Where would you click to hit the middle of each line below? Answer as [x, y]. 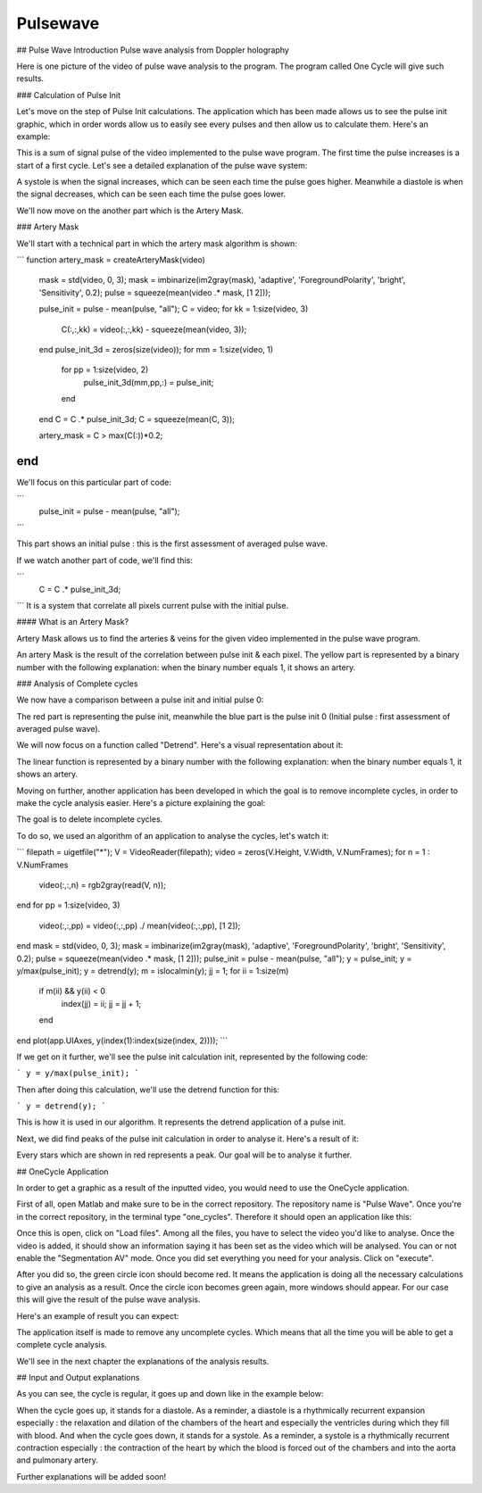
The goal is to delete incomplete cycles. [90, 819]
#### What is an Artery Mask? [73, 622]
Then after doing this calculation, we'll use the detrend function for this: [148, 1090]
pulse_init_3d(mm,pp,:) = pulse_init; [149, 382]
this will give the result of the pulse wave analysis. [108, 1299]
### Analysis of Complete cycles [77, 684]
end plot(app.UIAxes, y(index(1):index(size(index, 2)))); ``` [122, 1041]
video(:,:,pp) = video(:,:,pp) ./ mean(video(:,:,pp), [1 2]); [140, 925]
